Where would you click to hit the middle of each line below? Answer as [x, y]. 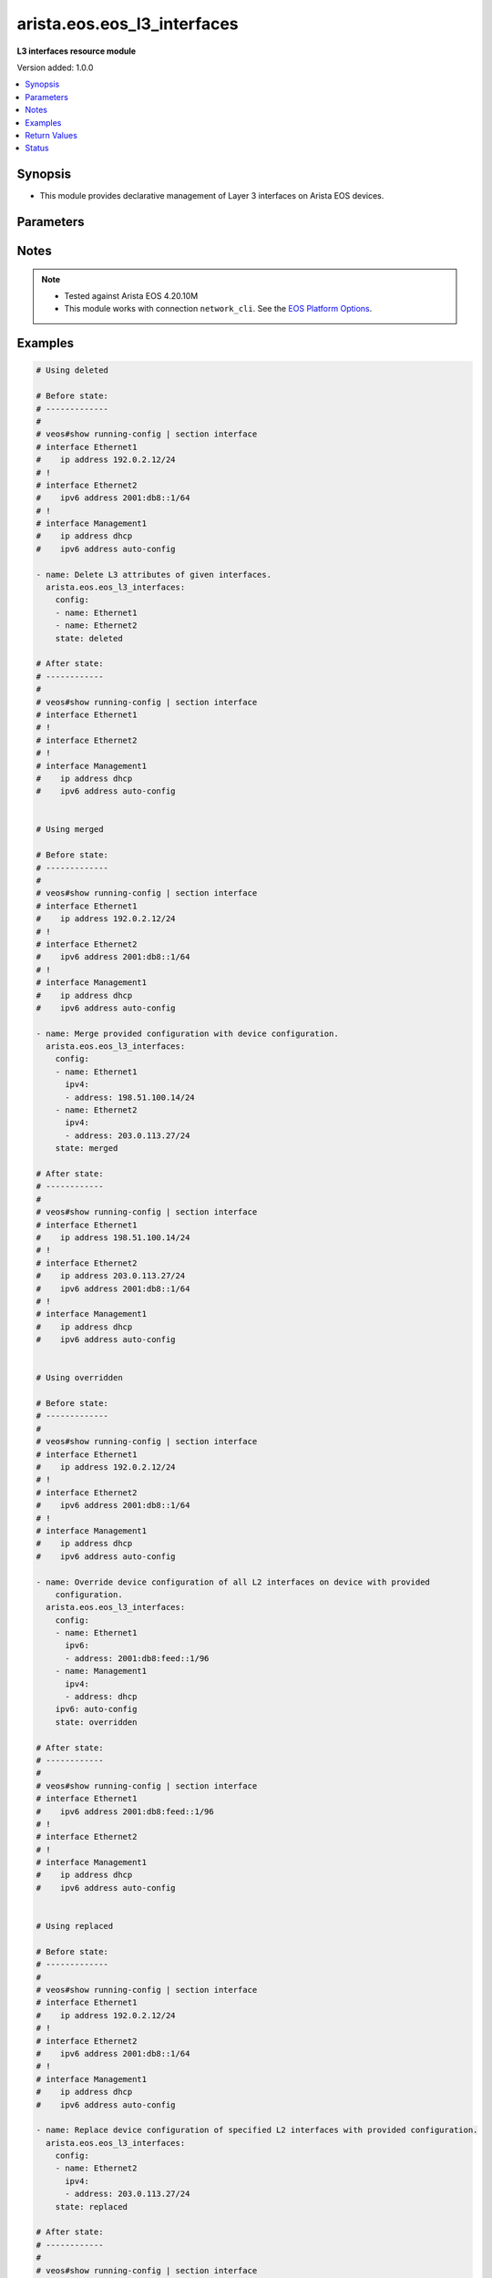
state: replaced [91, 2206]
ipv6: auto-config [96, 1709]
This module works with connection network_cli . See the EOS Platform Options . [218, 309]
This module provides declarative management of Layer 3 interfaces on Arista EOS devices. [212, 196]
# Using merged [70, 830]
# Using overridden [79, 1378]
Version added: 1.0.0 [55, 67]
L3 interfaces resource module [77, 51]
